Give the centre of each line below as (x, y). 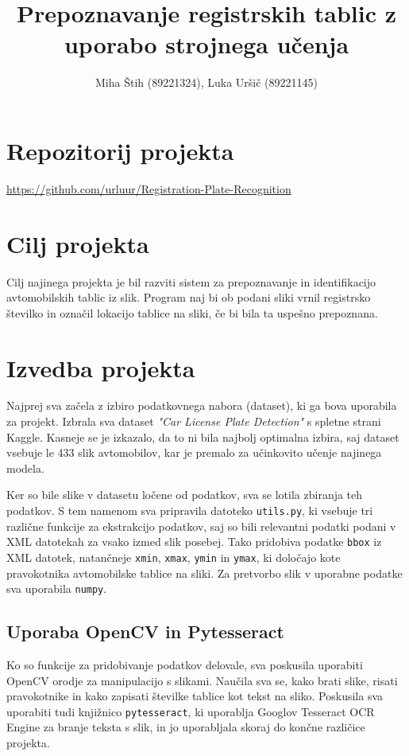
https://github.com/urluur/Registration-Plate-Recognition (149, 188)
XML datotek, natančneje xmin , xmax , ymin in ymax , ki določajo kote (174, 557)
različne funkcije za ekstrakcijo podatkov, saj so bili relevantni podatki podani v (201, 526)
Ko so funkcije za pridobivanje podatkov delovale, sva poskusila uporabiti (185, 665)
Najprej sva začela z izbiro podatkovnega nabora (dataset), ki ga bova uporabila (202, 405)
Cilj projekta (78, 243)
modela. (25, 468)
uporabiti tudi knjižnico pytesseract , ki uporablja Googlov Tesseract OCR (191, 711)
